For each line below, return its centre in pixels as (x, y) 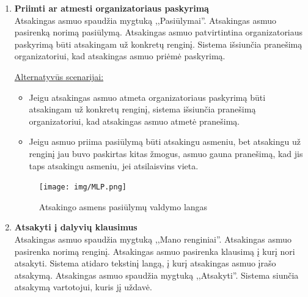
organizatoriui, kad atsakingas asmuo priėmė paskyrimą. (120, 56)
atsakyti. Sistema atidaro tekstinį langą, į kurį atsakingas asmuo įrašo (145, 263)
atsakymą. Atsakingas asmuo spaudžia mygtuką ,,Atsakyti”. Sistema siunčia (156, 275)
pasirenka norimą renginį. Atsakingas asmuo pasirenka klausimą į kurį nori (155, 251)
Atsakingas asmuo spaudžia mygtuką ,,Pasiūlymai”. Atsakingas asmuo (145, 20)
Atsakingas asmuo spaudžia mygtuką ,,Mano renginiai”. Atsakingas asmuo (153, 239)
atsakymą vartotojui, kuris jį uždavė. (83, 287)
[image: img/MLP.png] (82, 187)
